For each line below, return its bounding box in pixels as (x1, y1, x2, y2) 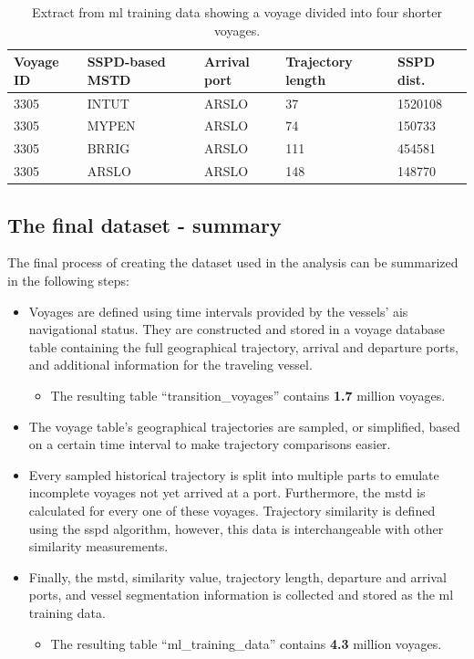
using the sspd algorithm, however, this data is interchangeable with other (28, 518, 444, 538)
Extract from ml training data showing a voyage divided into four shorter (32, 3, 442, 21)
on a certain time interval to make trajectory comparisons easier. (28, 434, 391, 454)
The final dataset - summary (7, 210, 282, 238)
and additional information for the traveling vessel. (28, 355, 313, 374)
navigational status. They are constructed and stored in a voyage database (28, 319, 446, 339)
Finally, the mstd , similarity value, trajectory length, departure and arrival (28, 567, 447, 586)
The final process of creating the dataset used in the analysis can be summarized (7, 253, 459, 272)
